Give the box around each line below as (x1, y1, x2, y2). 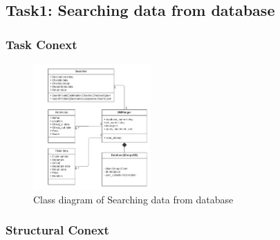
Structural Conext (6, 221, 109, 239)
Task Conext (6, 35, 77, 53)
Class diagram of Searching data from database (33, 192, 234, 206)
